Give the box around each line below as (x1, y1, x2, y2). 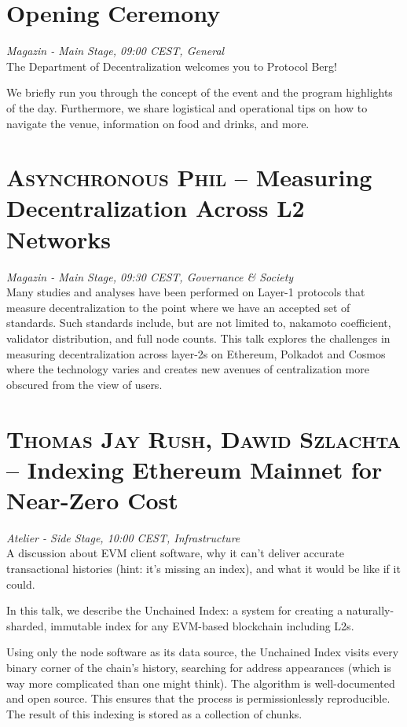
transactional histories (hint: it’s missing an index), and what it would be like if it (6, 560, 401, 577)
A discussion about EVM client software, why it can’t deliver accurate (6, 545, 344, 561)
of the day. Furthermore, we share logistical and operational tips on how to (6, 99, 368, 116)
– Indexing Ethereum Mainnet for (6, 453, 383, 485)
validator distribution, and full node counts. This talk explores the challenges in (6, 329, 390, 346)
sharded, (6, 617, 47, 633)
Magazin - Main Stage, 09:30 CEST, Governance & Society (6, 268, 294, 285)
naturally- (346, 602, 394, 619)
